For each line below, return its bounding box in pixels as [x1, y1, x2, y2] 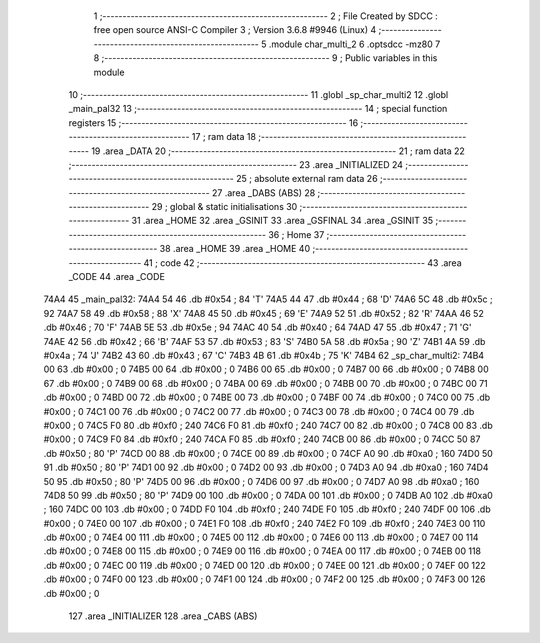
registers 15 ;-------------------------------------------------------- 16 [68, 116, 359, 129]
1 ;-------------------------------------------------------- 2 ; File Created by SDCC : [93, 10, 439, 22]
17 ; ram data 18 [191, 131, 257, 143]
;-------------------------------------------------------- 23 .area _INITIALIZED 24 [68, 158, 404, 170]
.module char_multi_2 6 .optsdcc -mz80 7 [268, 38, 441, 50]
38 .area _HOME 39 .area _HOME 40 [159, 243, 310, 255]
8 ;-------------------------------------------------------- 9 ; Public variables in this [93, 52, 438, 64]
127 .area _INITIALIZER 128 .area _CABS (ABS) [68, 610, 258, 622]
